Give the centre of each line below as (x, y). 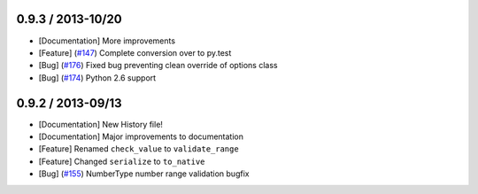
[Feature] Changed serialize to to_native (122, 161)
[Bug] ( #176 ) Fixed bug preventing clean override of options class (158, 66)
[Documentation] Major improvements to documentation (141, 136)
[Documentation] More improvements (107, 41)
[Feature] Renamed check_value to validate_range (139, 149)
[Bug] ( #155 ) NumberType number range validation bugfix (144, 174)
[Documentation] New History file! (101, 124)
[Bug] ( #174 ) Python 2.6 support (97, 78)
